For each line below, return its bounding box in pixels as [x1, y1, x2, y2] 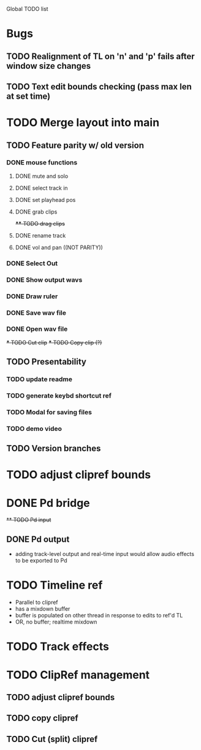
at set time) [6, 91, 51, 101]
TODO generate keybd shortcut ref [6, 392, 112, 400]
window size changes [6, 61, 91, 71]
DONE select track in [15, 184, 69, 191]
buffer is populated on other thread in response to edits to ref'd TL [15, 612, 183, 619]
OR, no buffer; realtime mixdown [15, 618, 97, 625]
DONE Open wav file [6, 325, 68, 333]
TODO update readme [6, 375, 72, 384]
